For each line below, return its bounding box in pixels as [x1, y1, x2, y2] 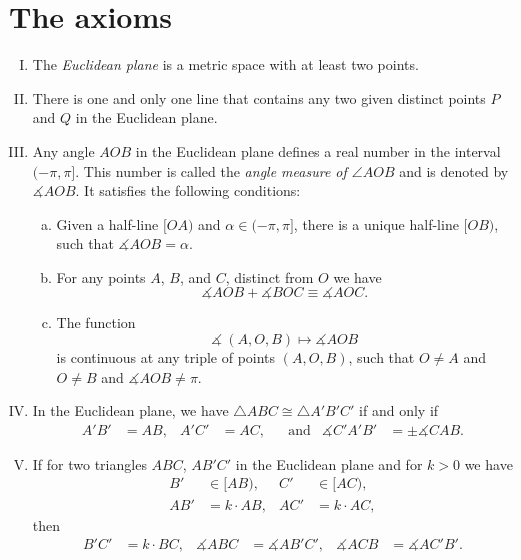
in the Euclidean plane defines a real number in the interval [135, 140, 501, 161]
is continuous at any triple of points [56, 347, 276, 368]
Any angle [32, 140, 95, 161]
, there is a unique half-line [293, 213, 459, 234]
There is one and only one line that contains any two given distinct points [32, 87, 486, 108]
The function [56, 312, 136, 333]
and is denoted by [399, 160, 509, 181]
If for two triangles [32, 453, 147, 474]
